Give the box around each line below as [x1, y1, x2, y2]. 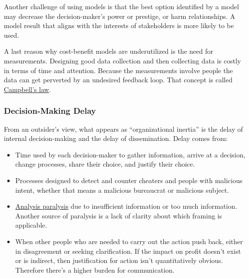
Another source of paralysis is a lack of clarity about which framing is [15, 210, 222, 220]
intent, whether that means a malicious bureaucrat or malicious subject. [15, 185, 229, 195]
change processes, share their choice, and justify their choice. [15, 159, 195, 169]
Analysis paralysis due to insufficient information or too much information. [15, 201, 237, 211]
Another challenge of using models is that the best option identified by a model [4, 1, 239, 11]
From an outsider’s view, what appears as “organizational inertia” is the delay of [4, 124, 243, 134]
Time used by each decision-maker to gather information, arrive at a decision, [15, 149, 246, 159]
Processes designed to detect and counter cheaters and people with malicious [15, 175, 243, 185]
